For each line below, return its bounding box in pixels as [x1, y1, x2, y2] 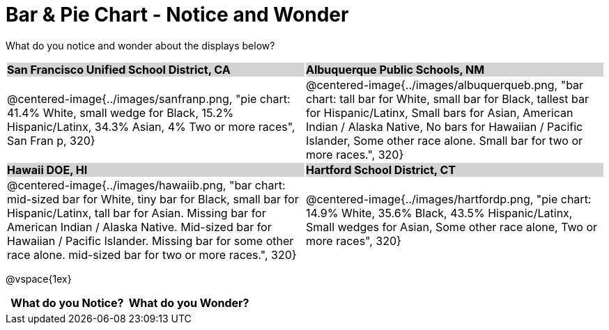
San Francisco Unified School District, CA [7, 62, 231, 77]
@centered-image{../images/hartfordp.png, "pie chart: [306, 191, 592, 206]
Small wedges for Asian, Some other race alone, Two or [306, 219, 598, 234]
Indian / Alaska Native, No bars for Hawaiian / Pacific [306, 119, 583, 134]
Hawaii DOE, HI [7, 162, 88, 177]
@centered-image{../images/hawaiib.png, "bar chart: [7, 178, 286, 192]
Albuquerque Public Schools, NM [306, 62, 485, 77]
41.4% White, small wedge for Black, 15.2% [7, 105, 234, 120]
